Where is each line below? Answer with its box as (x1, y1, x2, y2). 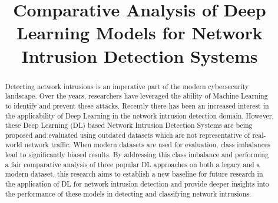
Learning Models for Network (16, 21, 263, 45)
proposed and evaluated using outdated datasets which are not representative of (5, 130, 250, 140)
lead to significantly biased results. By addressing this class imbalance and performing (5, 150, 269, 160)
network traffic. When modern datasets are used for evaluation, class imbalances (24, 140, 270, 150)
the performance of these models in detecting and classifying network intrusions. (5, 188, 251, 198)
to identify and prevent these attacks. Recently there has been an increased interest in (5, 100, 269, 110)
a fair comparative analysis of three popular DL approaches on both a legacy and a (5, 159, 260, 169)
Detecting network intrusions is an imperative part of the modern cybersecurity (5, 81, 249, 91)
